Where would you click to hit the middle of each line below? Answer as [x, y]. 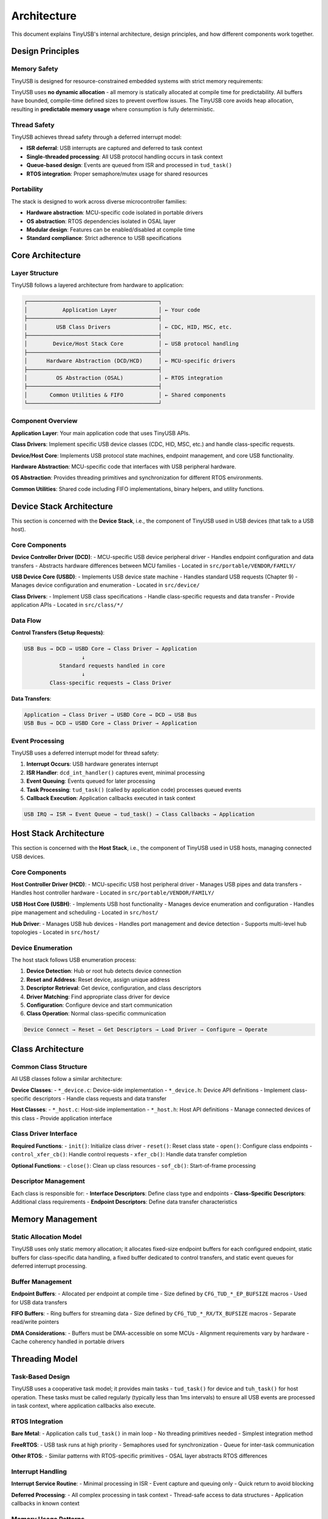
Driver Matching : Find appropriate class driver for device [98, 996]
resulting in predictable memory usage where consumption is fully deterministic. [113, 109]
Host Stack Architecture [58, 833]
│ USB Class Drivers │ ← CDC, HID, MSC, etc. [128, 327]
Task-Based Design [40, 1376]
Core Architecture [46, 255]
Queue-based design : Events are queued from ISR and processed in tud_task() [129, 165]
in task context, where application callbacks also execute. [84, 1406]
